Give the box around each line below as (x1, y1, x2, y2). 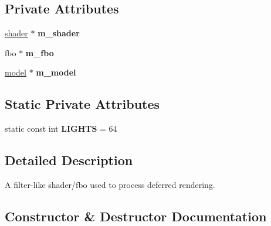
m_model (36, 66, 76, 78)
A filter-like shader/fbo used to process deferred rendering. (5, 178, 215, 190)
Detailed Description (5, 151, 133, 169)
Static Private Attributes (5, 95, 160, 113)
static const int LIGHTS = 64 (5, 122, 117, 135)
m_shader (38, 27, 80, 39)
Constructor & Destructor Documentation (5, 207, 267, 225)
